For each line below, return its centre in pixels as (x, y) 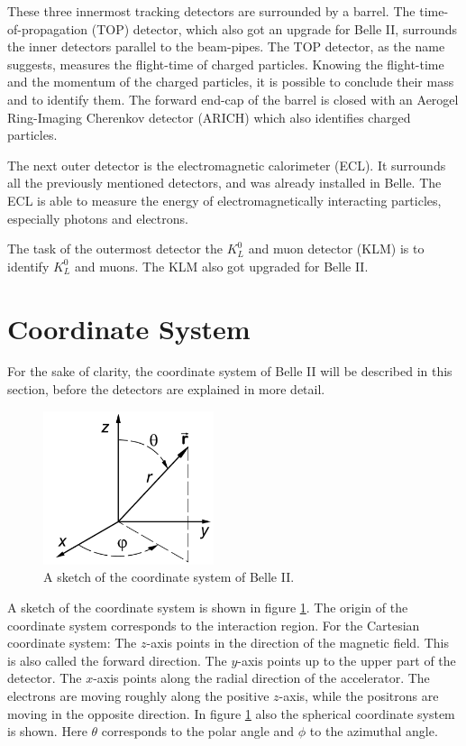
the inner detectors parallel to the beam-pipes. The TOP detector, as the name (226, 46)
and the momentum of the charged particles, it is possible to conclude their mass (231, 82)
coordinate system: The (72, 643)
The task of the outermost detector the (115, 249)
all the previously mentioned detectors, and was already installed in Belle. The (224, 183)
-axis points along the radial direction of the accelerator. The (261, 678)
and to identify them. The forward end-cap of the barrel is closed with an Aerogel (233, 99)
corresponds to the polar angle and (198, 731)
